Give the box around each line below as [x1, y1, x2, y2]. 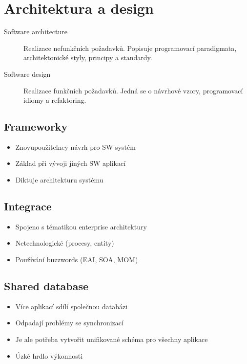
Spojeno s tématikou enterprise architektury [15, 221, 147, 231]
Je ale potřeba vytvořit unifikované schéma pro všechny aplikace [15, 334, 208, 344]
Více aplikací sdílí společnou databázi [15, 301, 128, 311]
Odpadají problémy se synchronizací [15, 318, 123, 328]
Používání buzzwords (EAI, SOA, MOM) [15, 254, 138, 265]
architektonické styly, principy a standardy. [23, 52, 152, 63]
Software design [4, 68, 51, 79]
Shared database [4, 278, 89, 294]
